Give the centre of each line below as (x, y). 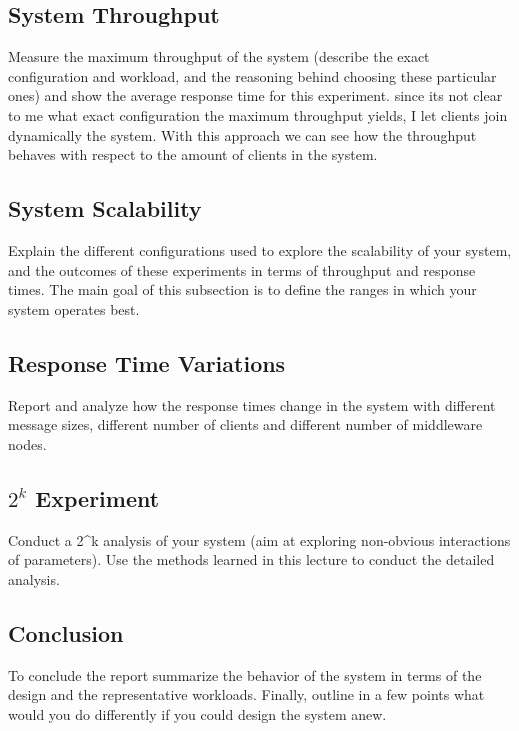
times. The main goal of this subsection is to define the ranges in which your (242, 289)
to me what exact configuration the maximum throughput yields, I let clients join (258, 114)
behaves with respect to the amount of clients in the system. (193, 154)
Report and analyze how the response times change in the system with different (252, 404)
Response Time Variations (147, 362)
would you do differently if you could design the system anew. (197, 713)
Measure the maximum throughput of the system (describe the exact (219, 56)
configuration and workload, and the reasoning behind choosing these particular (252, 75)
